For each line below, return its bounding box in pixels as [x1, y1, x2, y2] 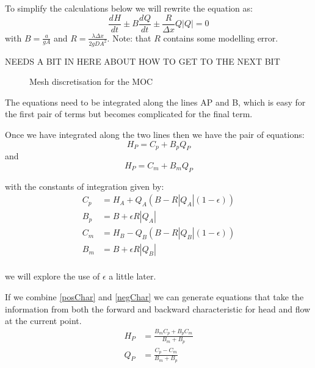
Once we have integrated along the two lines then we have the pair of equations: [5, 128, 305, 140]
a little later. [109, 270, 156, 283]
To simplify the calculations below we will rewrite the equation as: [5, 2, 253, 14]
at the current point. [5, 314, 82, 327]
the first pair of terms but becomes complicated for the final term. [5, 107, 253, 120]
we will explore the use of [5, 270, 100, 283]
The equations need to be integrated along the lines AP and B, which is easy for [5, 95, 306, 108]
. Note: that [107, 31, 151, 44]
